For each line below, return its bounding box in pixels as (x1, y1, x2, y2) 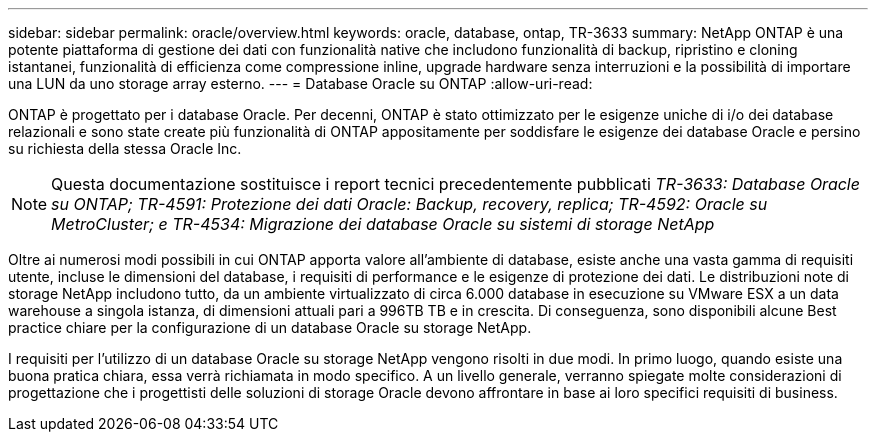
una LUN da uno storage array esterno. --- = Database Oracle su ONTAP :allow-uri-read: (8, 75, 593, 92)
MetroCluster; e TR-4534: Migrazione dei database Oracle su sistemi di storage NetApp (51, 214, 715, 234)
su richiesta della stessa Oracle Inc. (8, 140, 242, 157)
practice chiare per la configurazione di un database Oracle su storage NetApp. (8, 319, 532, 336)
